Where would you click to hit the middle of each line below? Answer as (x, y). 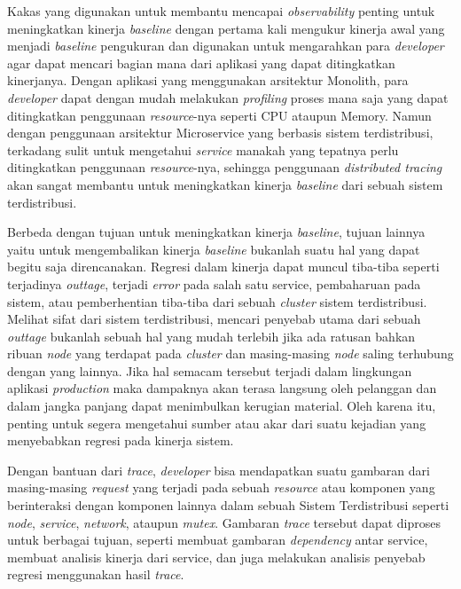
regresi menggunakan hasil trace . (96, 574)
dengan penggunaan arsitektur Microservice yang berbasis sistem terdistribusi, (220, 133)
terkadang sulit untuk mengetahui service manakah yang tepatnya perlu (203, 149)
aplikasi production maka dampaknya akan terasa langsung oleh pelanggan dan (222, 388)
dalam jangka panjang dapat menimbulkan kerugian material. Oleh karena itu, (222, 406)
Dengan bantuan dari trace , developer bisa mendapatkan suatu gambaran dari (219, 470)
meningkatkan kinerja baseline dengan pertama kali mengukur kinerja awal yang (226, 28)
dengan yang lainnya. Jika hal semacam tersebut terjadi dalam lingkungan (210, 370)
